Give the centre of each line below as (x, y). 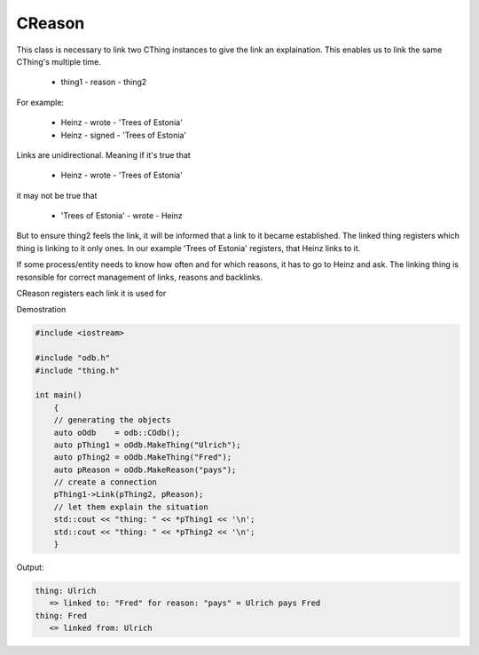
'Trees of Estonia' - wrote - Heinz (122, 216)
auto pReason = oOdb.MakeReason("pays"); (145, 470)
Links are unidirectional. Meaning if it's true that (103, 154)
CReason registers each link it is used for (91, 294)
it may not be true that (57, 195)
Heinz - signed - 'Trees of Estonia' (123, 135)
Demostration (41, 310)
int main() (59, 395)
